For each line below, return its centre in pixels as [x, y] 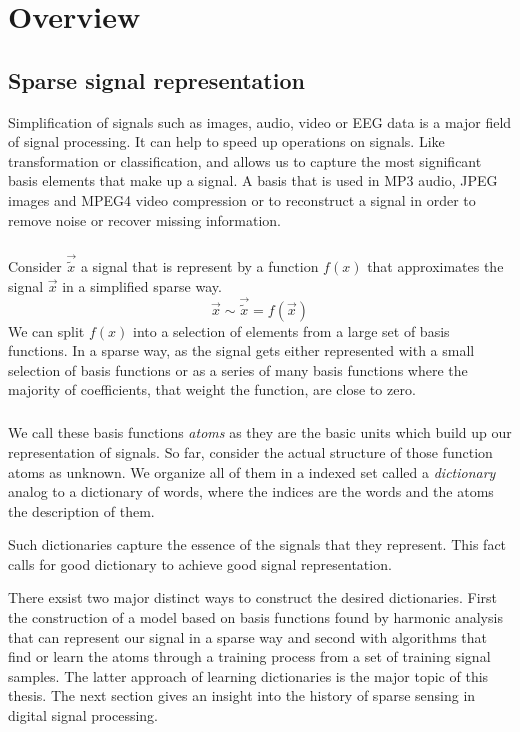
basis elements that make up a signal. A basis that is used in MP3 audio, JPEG [253, 180]
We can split [46, 330]
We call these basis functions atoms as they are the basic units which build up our [260, 432]
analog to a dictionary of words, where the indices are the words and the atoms [251, 491]
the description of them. [81, 510]
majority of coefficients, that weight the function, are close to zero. [212, 389]
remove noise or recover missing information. [145, 219]
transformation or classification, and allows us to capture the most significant [245, 160]
